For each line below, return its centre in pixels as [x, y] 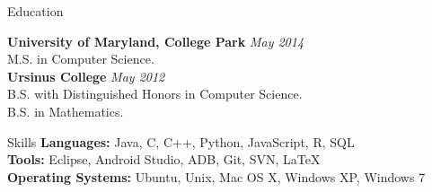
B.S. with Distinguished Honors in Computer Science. [155, 94]
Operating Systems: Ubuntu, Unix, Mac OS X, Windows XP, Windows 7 [216, 176]
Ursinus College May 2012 [86, 76]
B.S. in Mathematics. [66, 111]
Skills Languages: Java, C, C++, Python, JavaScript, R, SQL [181, 141]
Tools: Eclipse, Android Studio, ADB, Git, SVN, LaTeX [164, 159]
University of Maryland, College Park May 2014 [156, 41]
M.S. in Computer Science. [81, 59]
